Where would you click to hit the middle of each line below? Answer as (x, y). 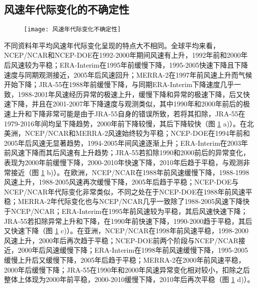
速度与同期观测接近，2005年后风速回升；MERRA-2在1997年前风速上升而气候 (128, 74)
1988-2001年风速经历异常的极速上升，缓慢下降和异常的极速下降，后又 (130, 94)
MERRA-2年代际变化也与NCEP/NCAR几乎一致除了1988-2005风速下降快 (133, 201)
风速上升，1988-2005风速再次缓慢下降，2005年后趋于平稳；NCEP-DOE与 (122, 182)
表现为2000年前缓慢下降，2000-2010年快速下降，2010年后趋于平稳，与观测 (124, 162)
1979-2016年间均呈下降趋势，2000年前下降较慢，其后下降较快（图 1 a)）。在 (126, 123)
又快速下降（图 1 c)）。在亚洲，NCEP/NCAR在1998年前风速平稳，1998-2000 (126, 231)
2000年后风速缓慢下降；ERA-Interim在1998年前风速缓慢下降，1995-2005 (133, 250)
